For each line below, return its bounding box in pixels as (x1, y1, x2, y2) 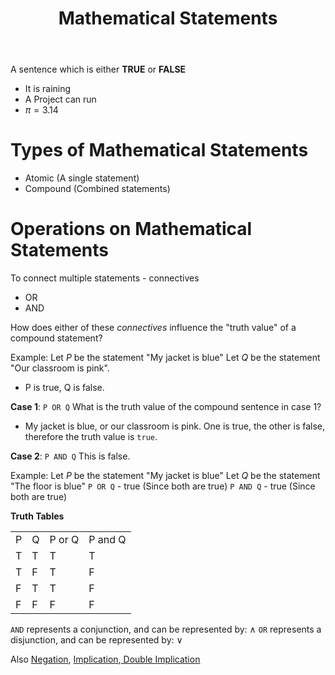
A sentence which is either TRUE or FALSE (10, 63, 187, 76)
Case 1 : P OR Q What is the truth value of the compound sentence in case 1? (10, 401, 322, 413)
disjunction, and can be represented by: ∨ (10, 634, 183, 646)
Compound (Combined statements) (24, 183, 171, 195)
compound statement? (10, 332, 103, 344)
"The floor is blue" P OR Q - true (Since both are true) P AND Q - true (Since (10, 480, 316, 492)
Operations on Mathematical (10, 218, 253, 241)
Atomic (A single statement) (24, 172, 140, 184)
